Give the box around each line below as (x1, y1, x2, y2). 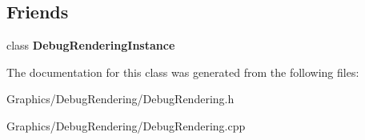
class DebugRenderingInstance (6, 37, 175, 54)
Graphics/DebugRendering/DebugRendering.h (6, 90, 235, 107)
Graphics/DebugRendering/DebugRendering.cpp (6, 117, 246, 134)
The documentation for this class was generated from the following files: (6, 63, 359, 80)
